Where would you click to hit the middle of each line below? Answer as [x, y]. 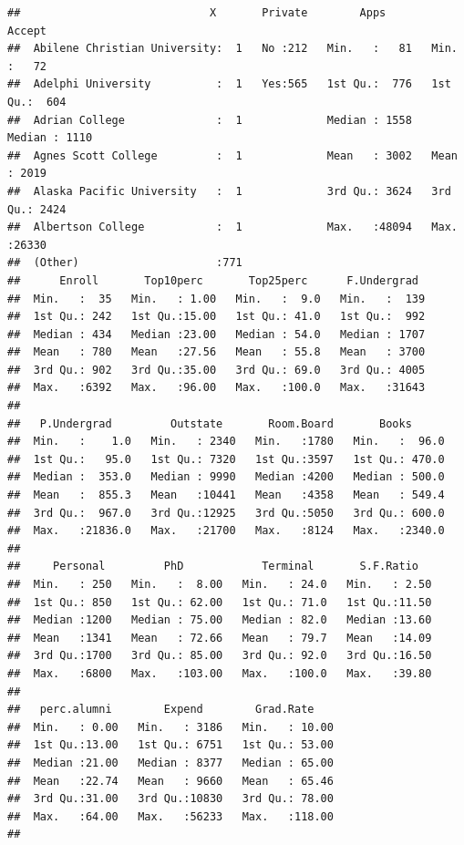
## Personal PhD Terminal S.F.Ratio [213, 567]
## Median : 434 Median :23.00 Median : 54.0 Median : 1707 [217, 334]
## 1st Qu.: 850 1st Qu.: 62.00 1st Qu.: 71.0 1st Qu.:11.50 [220, 602]
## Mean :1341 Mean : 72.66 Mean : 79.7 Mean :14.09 [220, 638]
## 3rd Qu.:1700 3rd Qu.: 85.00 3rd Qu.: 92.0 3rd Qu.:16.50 [220, 656]
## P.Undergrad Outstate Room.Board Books [210, 423]
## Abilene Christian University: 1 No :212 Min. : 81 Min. [232, 49]
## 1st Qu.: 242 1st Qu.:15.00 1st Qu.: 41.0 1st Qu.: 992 [217, 317]
